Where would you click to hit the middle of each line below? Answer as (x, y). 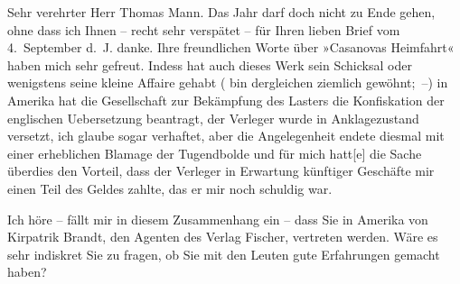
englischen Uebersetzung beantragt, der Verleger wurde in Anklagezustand (213, 118)
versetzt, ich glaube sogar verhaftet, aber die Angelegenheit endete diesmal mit (226, 136)
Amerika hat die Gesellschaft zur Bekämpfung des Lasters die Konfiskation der (226, 100)
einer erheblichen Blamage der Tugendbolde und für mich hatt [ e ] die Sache (215, 153)
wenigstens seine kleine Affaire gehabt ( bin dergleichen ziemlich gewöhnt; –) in (228, 82)
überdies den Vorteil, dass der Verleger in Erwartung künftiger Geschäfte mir (221, 171)
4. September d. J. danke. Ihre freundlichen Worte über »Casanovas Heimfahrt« (231, 47)
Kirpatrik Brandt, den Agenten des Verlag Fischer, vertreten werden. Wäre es (223, 237)
